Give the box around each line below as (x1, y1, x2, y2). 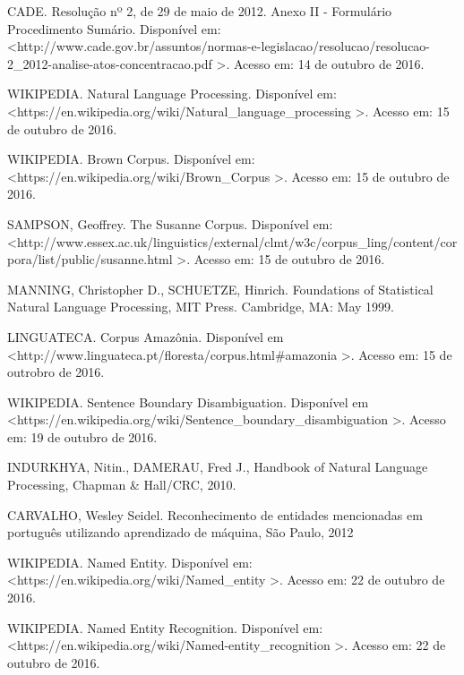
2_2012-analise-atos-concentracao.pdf (7, 54, 212, 73)
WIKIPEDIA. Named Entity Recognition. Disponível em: (7, 618, 323, 637)
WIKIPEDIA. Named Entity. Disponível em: (7, 552, 253, 571)
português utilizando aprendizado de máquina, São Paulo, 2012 (7, 523, 354, 542)
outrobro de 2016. (7, 363, 105, 381)
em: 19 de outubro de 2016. (7, 427, 158, 446)
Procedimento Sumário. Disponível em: (7, 19, 221, 38)
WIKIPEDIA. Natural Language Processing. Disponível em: (7, 84, 337, 103)
